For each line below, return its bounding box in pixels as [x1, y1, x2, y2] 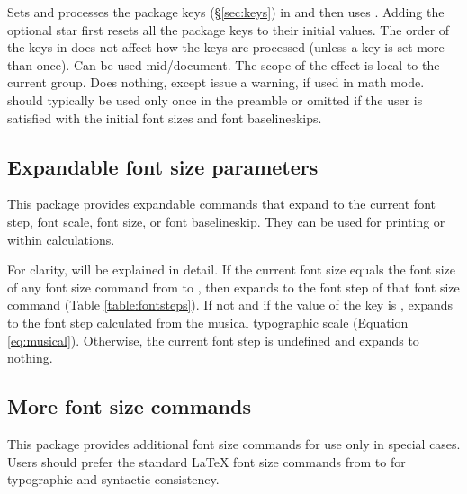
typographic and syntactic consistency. [7, 470, 220, 489]
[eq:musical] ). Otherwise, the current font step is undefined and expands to [7, 330, 419, 349]
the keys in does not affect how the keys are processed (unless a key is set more [7, 38, 445, 57]
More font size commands [7, 392, 251, 420]
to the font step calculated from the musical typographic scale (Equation [7, 312, 409, 331]
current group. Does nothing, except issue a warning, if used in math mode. [7, 73, 425, 92]
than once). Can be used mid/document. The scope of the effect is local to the [7, 55, 440, 74]
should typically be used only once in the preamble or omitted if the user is [7, 90, 423, 109]
